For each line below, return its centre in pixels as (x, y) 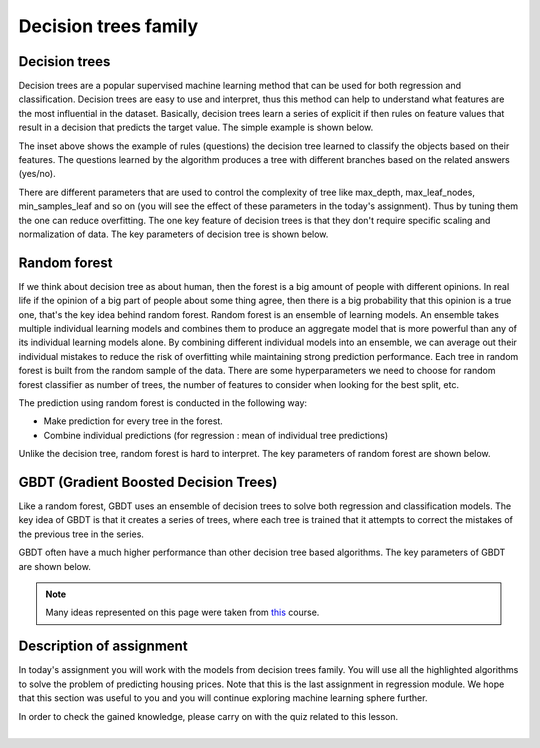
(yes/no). (37, 174)
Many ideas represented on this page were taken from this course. (182, 612)
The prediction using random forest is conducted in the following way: (163, 403)
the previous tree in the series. (81, 534)
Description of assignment (103, 646)
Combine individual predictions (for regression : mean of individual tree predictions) (216, 435)
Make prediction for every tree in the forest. (133, 421)
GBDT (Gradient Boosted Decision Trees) (148, 481)
